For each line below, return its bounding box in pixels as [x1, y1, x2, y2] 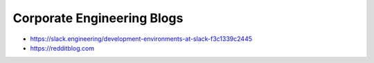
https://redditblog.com [30, 44, 95, 52]
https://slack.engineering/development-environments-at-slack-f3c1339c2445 [30, 35, 253, 43]
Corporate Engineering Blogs [12, 10, 184, 26]
